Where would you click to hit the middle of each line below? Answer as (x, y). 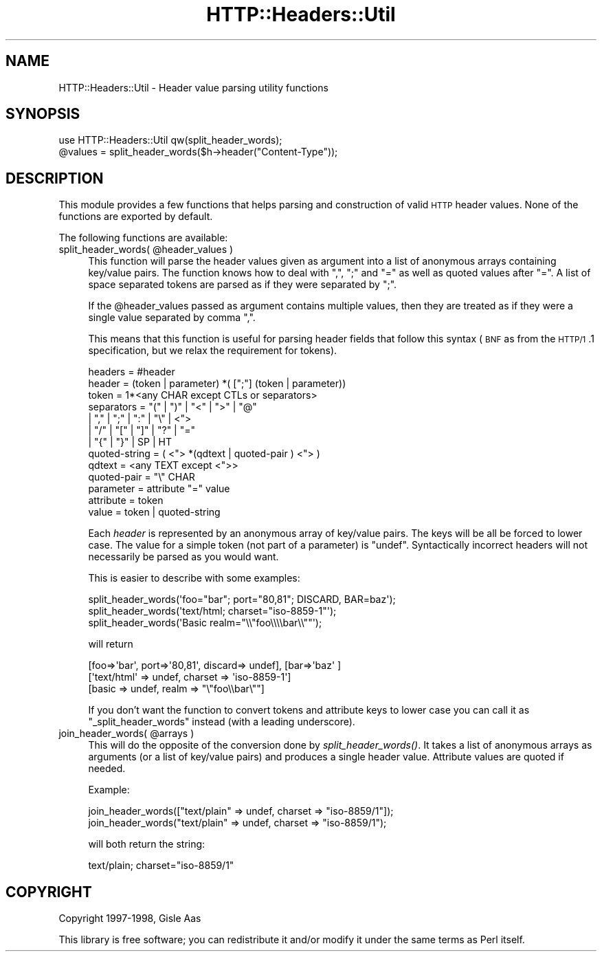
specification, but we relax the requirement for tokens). (213, 351)
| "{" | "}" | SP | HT (130, 442)
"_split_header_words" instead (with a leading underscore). (222, 722)
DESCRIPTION (55, 178)
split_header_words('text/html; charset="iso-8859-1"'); (212, 611)
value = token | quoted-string (154, 512)
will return (111, 644)
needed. (107, 769)
